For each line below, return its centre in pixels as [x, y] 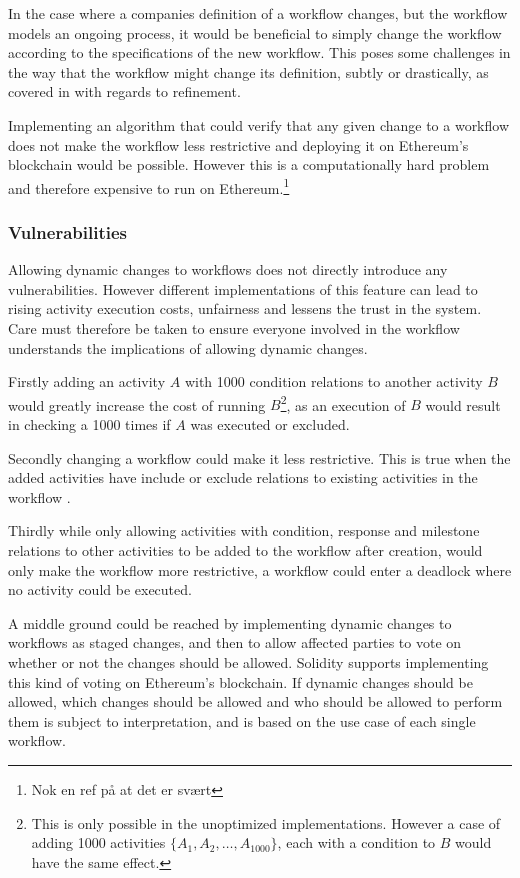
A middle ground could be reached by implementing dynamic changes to [230, 622]
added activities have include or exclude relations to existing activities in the [243, 477]
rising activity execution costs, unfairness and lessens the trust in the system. [245, 308]
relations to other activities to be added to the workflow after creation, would [245, 550]
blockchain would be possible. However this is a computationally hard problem [249, 164]
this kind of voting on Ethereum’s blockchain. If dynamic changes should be [240, 681]
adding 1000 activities [98, 842]
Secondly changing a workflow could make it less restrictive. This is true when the [259, 457]
